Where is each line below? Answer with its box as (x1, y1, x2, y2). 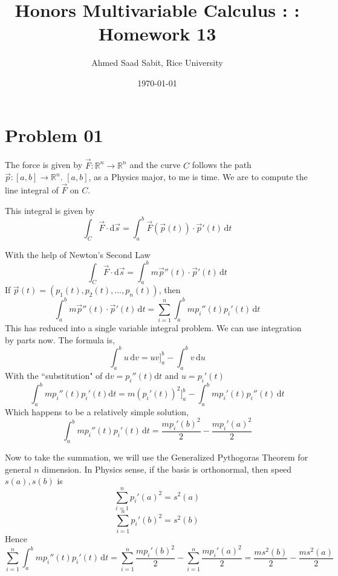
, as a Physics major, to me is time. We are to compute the (88, 170, 308, 183)
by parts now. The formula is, (5, 333, 115, 346)
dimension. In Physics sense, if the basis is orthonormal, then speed (42, 462, 292, 475)
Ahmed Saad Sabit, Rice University (91, 56, 223, 69)
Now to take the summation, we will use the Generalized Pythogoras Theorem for (5, 450, 308, 463)
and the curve (129, 158, 181, 171)
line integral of (5, 184, 59, 196)
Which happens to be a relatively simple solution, (5, 405, 189, 418)
